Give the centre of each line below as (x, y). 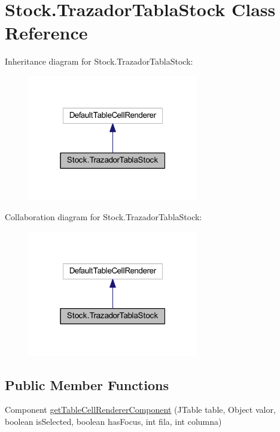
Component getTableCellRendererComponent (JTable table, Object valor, (140, 410)
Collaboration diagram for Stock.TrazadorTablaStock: (104, 217)
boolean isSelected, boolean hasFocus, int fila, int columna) (113, 422)
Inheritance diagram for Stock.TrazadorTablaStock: (99, 61)
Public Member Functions (87, 384)
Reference (46, 33)
